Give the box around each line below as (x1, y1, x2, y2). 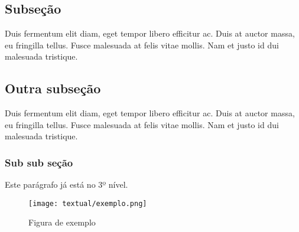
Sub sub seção (5, 155, 73, 169)
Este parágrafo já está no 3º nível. (5, 178, 128, 191)
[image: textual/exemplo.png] (28, 199, 147, 208)
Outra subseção (5, 79, 101, 97)
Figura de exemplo (28, 216, 96, 228)
